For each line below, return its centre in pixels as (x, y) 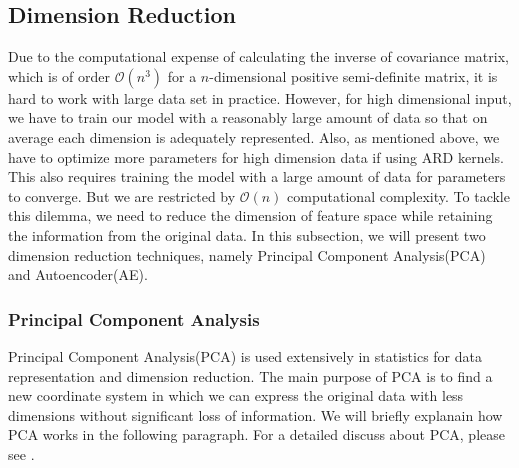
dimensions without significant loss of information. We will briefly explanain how (255, 414)
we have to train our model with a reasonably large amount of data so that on (248, 117)
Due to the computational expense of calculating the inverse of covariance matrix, (258, 56)
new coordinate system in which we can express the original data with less (236, 395)
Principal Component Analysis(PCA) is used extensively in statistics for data (245, 355)
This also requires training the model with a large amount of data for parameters (257, 176)
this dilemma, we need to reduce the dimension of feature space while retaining (250, 215)
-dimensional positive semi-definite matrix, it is (353, 75)
